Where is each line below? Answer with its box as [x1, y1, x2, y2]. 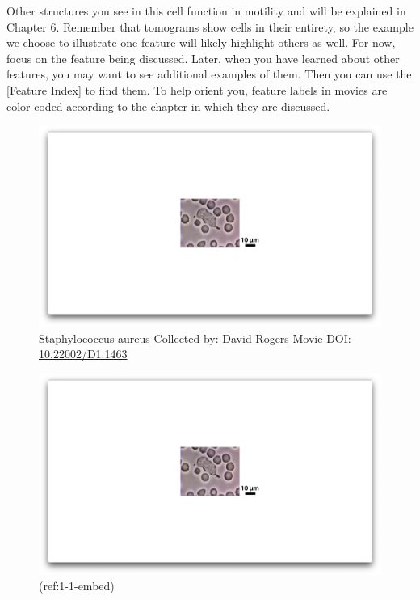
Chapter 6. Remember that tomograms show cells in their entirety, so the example [6, 18, 414, 35]
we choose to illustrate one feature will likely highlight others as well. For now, [6, 34, 396, 51]
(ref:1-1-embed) [39, 577, 115, 594]
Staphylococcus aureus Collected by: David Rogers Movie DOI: [39, 329, 351, 346]
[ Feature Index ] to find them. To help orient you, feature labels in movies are [6, 81, 388, 98]
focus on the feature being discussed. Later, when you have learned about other [6, 49, 400, 66]
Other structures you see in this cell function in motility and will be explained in [6, 2, 406, 19]
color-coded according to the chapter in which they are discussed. [6, 97, 330, 114]
